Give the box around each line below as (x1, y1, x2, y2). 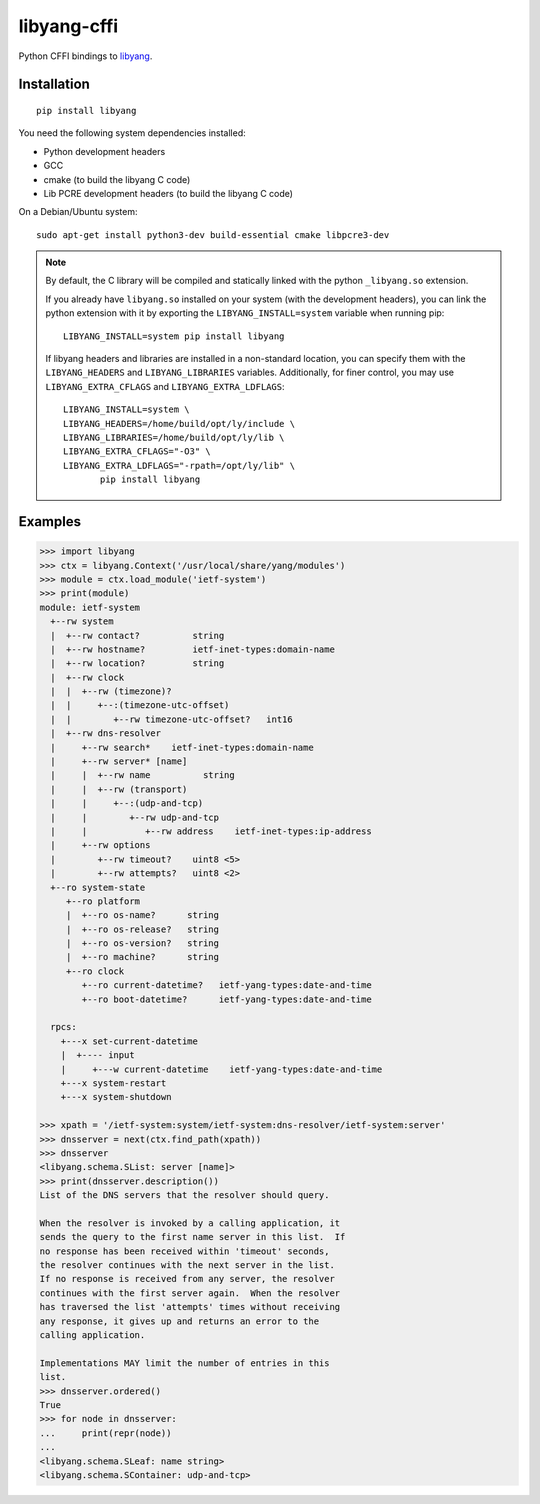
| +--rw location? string (50, 658, 225, 669)
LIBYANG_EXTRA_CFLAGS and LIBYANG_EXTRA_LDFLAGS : (45, 380, 285, 392)
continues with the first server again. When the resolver (39, 1287, 341, 1299)
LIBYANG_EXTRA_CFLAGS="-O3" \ (63, 446, 212, 457)
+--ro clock (65, 965, 125, 977)
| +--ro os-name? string (65, 910, 220, 921)
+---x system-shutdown (60, 1091, 172, 1103)
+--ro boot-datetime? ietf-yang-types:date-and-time (81, 993, 372, 1005)
